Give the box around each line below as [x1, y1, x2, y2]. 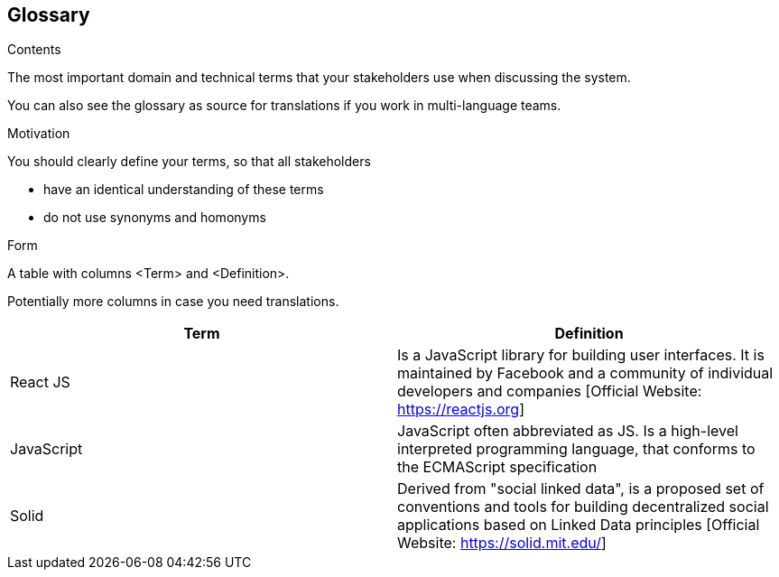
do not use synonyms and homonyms [43, 209, 266, 226]
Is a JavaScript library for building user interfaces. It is [397, 346, 765, 365]
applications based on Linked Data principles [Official [397, 516, 760, 535]
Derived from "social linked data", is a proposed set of [397, 479, 765, 498]
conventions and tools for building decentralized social [397, 498, 769, 517]
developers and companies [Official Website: [397, 382, 702, 401]
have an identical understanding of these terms [43, 181, 324, 198]
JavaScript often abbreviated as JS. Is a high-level [397, 422, 738, 441]
